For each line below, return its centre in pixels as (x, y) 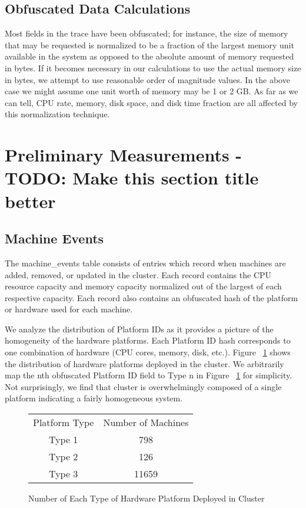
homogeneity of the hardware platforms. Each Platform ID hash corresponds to (148, 340)
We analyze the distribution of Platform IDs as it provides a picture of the (139, 329)
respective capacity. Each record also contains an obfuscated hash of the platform (152, 297)
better (30, 201)
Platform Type (64, 423)
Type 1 (64, 440)
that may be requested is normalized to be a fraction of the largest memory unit (149, 44)
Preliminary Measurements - (124, 155)
